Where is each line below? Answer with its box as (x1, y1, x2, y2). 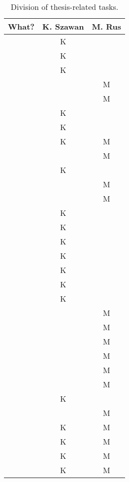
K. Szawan (42, 21, 84, 32)
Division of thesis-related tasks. (10, 1, 119, 12)
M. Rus (92, 21, 121, 32)
